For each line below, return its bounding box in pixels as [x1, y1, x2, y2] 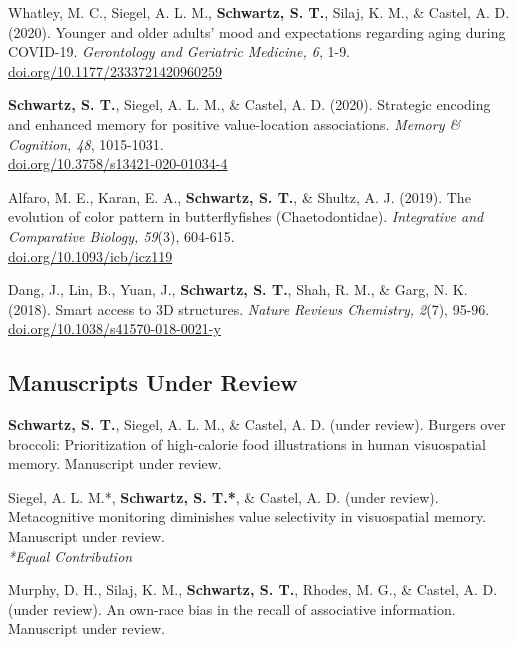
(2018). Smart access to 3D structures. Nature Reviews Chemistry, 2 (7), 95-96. [8, 298, 490, 319]
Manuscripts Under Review [8, 367, 298, 398]
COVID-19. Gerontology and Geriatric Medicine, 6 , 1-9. [8, 41, 351, 62]
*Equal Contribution [8, 545, 133, 566]
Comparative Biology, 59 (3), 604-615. [8, 225, 235, 246]
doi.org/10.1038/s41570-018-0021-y [8, 318, 221, 339]
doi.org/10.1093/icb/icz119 [8, 245, 173, 266]
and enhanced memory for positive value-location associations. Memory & [8, 113, 461, 134]
